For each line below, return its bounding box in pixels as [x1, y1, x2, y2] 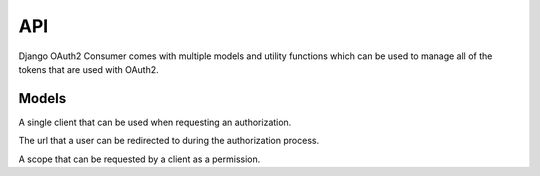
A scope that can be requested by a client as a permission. [18, 153, 261, 165]
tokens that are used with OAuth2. [18, 63, 159, 75]
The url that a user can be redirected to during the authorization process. [18, 135, 320, 147]
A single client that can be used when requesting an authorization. [18, 116, 292, 128]
